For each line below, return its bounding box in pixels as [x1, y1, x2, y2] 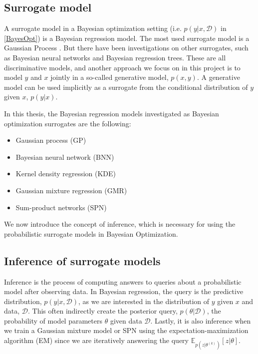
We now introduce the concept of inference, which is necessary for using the [4, 219, 236, 229]
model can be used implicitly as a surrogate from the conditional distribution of [4, 81, 248, 92]
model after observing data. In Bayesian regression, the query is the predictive [4, 286, 244, 297]
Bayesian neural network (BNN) [15, 151, 114, 162]
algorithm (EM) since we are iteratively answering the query [4, 335, 189, 346]
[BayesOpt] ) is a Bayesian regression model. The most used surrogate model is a [4, 32, 250, 43]
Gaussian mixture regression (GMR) [15, 185, 127, 195]
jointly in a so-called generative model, [50, 72, 169, 82]
